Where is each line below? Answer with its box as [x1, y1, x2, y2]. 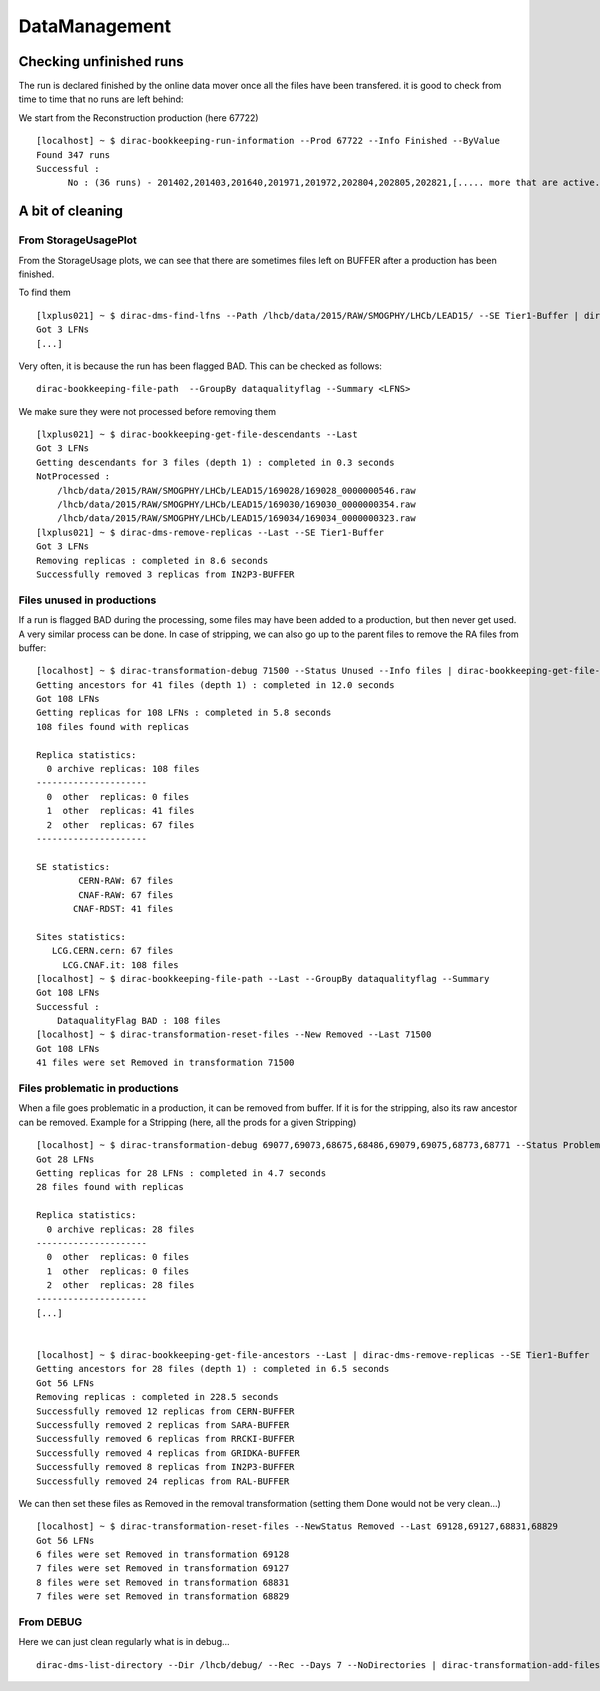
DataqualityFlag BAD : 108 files [56, 1015, 222, 1027]
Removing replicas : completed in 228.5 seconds [36, 1391, 279, 1403]
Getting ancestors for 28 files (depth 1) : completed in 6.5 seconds [36, 1363, 390, 1375]
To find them [18, 286, 71, 299]
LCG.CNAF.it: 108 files [62, 959, 179, 970]
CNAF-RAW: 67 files [78, 889, 174, 900]
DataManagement [18, 15, 172, 37]
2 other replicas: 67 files [46, 819, 195, 830]
